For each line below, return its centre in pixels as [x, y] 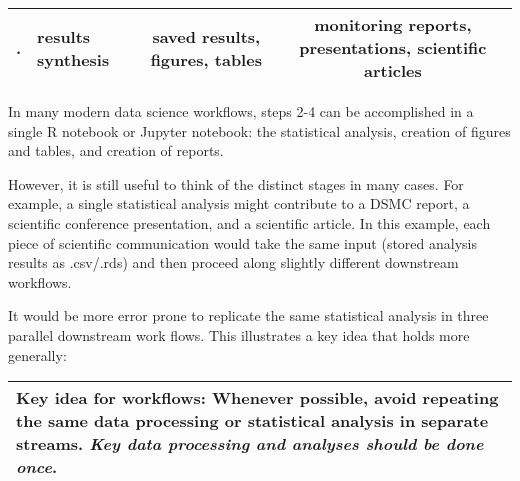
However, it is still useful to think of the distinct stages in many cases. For [236, 183]
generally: [37, 354]
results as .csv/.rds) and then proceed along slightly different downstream [233, 262]
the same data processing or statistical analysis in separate [252, 421]
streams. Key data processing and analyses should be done [250, 444]
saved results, [206, 36]
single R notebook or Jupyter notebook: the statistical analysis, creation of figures [259, 130]
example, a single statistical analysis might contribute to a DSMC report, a [239, 203]
